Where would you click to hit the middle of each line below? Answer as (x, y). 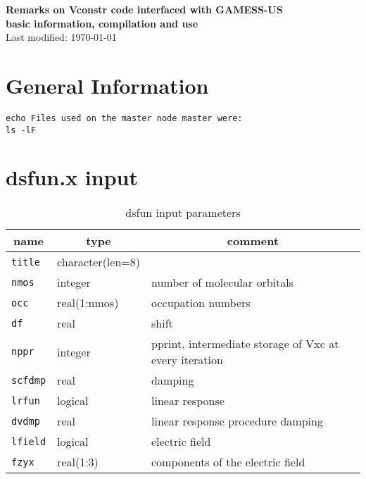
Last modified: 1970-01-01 (61, 37)
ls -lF (21, 130)
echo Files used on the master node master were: (124, 118)
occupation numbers (201, 303)
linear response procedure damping (237, 421)
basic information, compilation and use (102, 23)
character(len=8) (99, 262)
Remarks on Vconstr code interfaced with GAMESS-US (144, 9)
